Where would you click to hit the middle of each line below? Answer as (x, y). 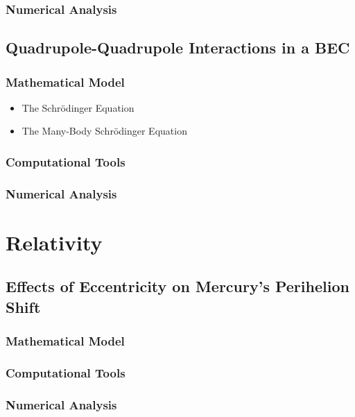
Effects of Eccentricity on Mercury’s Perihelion (177, 286)
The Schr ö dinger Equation (78, 107)
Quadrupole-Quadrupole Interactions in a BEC (178, 48)
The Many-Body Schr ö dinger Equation (104, 131)
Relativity (54, 242)
